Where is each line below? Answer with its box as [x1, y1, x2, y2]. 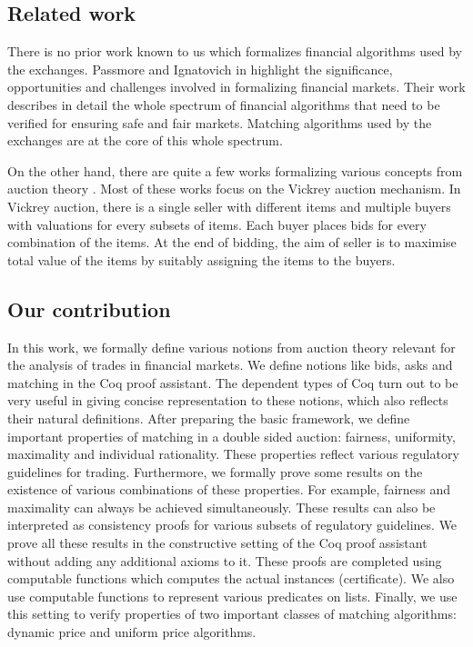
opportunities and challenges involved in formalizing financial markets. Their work [7, 77, 466, 96]
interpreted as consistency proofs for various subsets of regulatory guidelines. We [7, 515, 458, 534]
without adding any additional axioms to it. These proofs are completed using [7, 551, 442, 570]
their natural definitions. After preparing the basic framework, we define [7, 408, 410, 427]
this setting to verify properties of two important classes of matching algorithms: [7, 604, 457, 623]
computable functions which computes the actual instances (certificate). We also [7, 569, 455, 588]
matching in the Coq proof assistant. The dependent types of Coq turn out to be [7, 373, 458, 392]
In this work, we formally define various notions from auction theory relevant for [7, 337, 456, 356]
